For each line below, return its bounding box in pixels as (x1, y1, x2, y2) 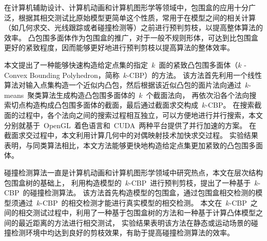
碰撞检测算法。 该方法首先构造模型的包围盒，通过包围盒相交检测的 (30, 187, 256, 198)
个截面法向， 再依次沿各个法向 (146, 89, 250, 100)
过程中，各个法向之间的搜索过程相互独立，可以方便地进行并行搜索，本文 (18, 109, 263, 120)
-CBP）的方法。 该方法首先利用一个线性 (127, 69, 262, 80)
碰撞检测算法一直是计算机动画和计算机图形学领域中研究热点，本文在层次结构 (4, 167, 263, 177)
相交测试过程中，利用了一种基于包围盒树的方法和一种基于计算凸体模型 (18, 207, 256, 218)
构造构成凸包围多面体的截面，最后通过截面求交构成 (25, 99, 198, 110)
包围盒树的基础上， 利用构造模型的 (4, 177, 122, 188)
